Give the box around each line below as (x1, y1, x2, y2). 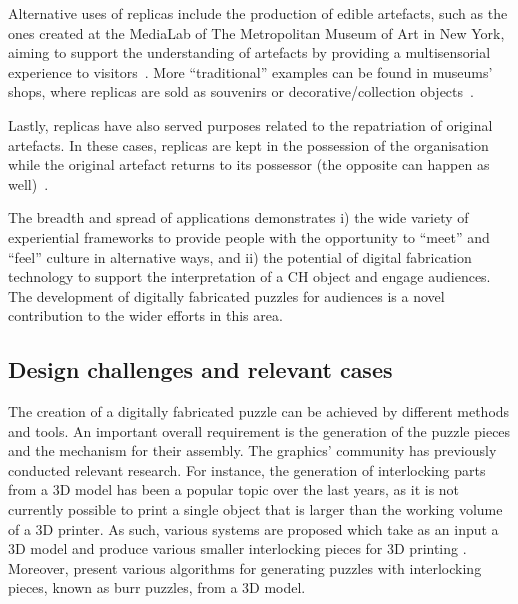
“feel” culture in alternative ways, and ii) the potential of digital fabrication (8, 246, 472, 267)
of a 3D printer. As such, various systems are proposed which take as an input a (8, 518, 499, 539)
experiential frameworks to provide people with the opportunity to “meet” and (8, 226, 490, 247)
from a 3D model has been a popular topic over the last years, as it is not (8, 479, 460, 500)
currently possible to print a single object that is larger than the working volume (8, 499, 503, 520)
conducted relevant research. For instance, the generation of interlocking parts (8, 459, 486, 480)
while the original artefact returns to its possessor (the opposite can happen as (8, 154, 490, 175)
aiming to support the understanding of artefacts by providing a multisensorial (8, 42, 491, 63)
